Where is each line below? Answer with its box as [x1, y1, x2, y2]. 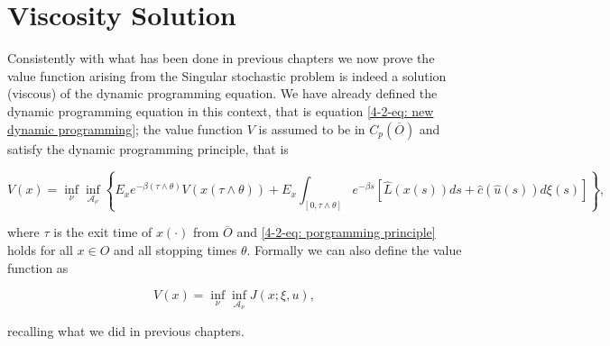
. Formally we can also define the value [246, 240, 462, 259]
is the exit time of [53, 223, 152, 241]
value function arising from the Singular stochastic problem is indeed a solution [7, 66, 447, 85]
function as [7, 258, 69, 277]
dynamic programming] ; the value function [7, 119, 244, 138]
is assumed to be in [258, 119, 365, 138]
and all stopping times [113, 240, 237, 259]
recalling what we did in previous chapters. [7, 321, 245, 340]
